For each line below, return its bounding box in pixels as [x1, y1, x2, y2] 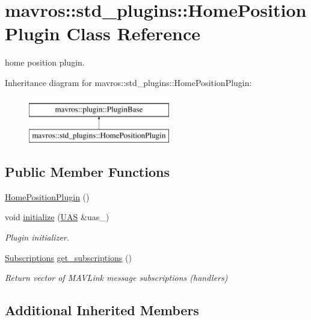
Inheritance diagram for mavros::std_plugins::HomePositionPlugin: [5, 76, 252, 88]
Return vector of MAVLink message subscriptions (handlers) [5, 271, 228, 284]
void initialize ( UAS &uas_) [5, 211, 109, 223]
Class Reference [66, 21, 200, 46]
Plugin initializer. [5, 231, 70, 244]
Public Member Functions [5, 162, 170, 181]
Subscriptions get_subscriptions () [5, 251, 132, 263]
